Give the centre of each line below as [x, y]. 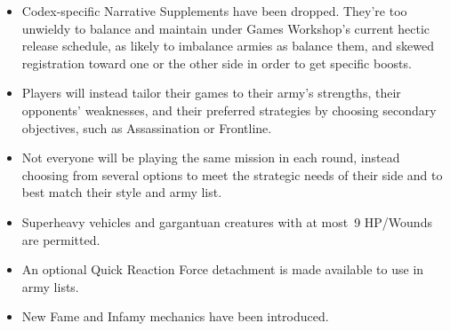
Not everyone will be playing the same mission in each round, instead [211, 158]
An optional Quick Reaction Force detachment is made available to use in [223, 269]
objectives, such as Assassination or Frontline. [147, 127]
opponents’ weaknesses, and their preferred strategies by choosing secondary [229, 110]
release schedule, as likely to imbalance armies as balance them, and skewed [228, 46]
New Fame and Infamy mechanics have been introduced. [175, 316]
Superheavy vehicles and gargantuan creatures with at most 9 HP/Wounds [227, 221]
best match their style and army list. [122, 192]
